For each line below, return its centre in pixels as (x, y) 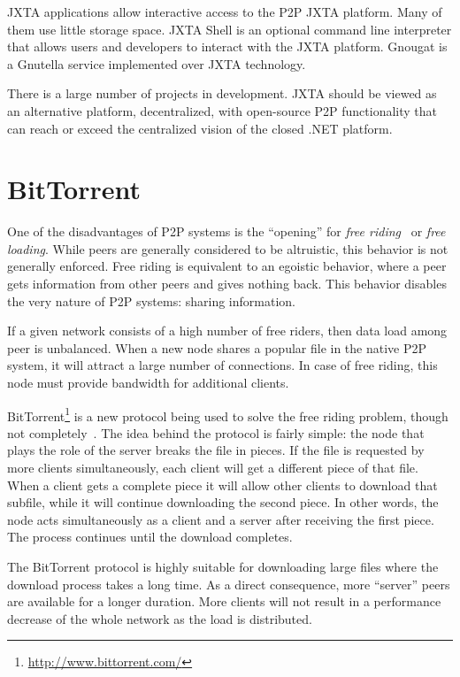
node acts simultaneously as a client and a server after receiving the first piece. (221, 519)
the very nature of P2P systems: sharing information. (151, 300)
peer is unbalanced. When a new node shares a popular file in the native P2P (217, 347)
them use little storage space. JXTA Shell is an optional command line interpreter (230, 29)
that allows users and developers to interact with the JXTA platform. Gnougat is (227, 46)
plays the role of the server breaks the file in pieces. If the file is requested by (216, 450)
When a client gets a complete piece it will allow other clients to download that (222, 485)
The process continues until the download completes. (150, 537)
